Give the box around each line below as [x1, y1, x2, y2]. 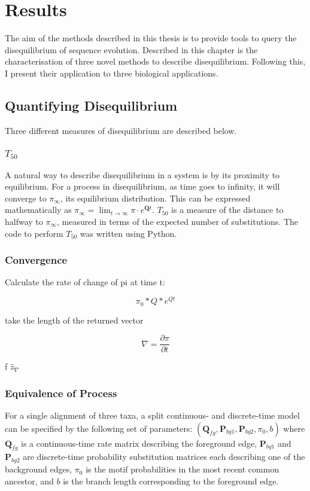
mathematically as [5, 203, 72, 216]
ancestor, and [5, 474, 54, 487]
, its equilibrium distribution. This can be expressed [60, 191, 251, 204]
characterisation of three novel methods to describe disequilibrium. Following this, [5, 55, 306, 68]
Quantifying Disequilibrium [5, 96, 178, 114]
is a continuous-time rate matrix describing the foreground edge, [21, 437, 257, 449]
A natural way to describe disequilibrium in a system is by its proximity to [5, 168, 280, 181]
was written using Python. [80, 227, 177, 239]
